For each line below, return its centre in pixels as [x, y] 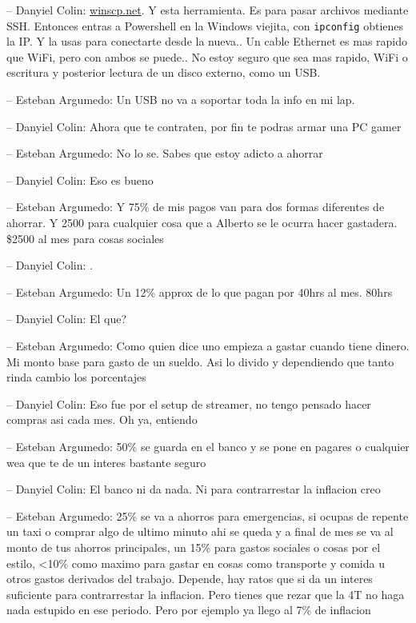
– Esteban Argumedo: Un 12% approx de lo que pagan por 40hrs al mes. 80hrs [200, 292]
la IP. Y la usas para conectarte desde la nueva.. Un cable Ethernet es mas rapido [207, 41]
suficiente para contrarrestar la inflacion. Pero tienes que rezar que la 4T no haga [206, 594]
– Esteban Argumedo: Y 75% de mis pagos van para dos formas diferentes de [196, 207]
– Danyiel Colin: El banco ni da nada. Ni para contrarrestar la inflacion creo [194, 489]
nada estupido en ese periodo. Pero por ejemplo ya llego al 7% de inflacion [189, 610]
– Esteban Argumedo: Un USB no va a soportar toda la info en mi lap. [181, 100]
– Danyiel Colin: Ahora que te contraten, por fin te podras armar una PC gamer [204, 126]
